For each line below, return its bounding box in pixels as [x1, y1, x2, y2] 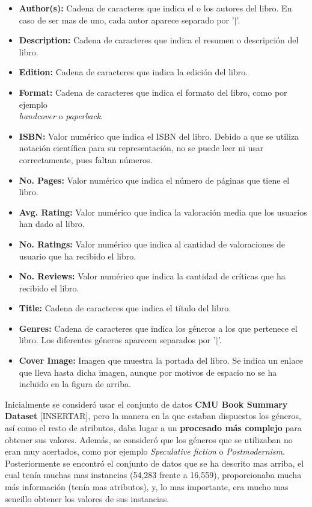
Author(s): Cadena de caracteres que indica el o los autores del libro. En [19, 2, 292, 14]
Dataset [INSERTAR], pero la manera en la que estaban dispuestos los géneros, [5, 409, 301, 422]
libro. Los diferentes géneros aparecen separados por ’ [19, 334, 216, 346]
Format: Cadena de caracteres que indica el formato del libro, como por [19, 86, 287, 98]
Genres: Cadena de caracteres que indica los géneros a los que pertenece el [19, 322, 298, 334]
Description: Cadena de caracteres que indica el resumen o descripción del [19, 34, 299, 46]
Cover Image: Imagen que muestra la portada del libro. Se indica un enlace [19, 354, 303, 367]
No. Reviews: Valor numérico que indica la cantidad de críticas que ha [19, 270, 286, 282]
